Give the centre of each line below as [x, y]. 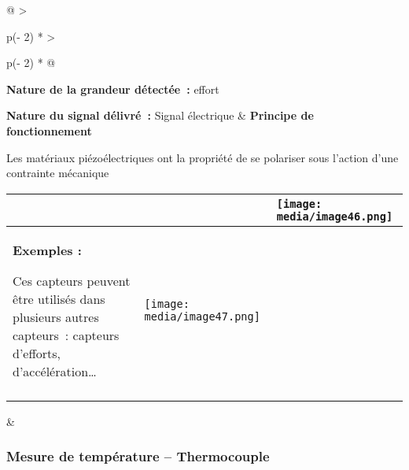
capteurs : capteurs [66, 335]
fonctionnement [49, 130]
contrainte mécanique [58, 173]
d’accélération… [55, 371]
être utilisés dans [59, 298]
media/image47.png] [202, 317]
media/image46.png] [335, 216]
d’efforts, [37, 353]
